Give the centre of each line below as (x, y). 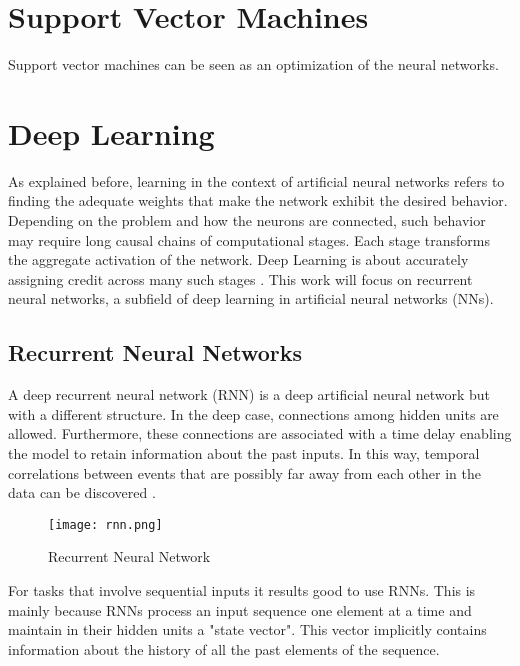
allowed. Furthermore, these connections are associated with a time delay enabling (260, 433)
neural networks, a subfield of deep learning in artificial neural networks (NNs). (251, 298)
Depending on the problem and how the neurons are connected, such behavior (247, 220)
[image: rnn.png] (105, 524)
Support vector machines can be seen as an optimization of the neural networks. (253, 64)
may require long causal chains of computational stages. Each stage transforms (249, 239)
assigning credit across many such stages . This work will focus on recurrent (240, 278)
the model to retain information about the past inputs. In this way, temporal (244, 452)
